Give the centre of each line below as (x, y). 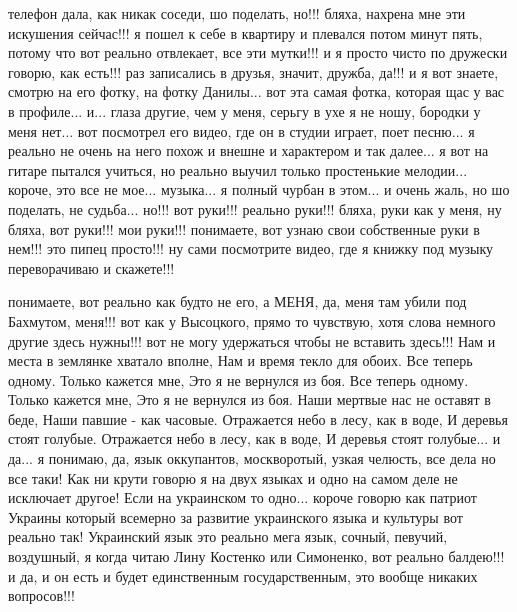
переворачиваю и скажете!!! (91, 267)
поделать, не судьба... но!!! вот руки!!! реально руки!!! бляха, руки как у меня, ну (255, 208)
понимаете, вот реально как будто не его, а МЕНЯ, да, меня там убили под (237, 301)
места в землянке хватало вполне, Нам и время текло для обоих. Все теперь (240, 360)
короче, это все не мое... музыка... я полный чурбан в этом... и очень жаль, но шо (259, 189)
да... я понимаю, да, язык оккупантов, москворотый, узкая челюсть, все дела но (252, 458)
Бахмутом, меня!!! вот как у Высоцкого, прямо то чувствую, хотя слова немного (252, 320)
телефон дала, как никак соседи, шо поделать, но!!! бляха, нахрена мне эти (237, 13)
